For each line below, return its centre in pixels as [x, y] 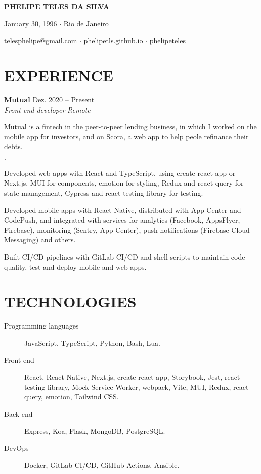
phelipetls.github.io [113, 40]
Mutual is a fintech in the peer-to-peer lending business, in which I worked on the [130, 126]
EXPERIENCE [59, 75]
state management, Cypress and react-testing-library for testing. [104, 193]
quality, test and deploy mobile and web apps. [75, 266]
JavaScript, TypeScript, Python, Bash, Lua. [92, 342]
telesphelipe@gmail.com [41, 40]
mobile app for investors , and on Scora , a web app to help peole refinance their [126, 136]
